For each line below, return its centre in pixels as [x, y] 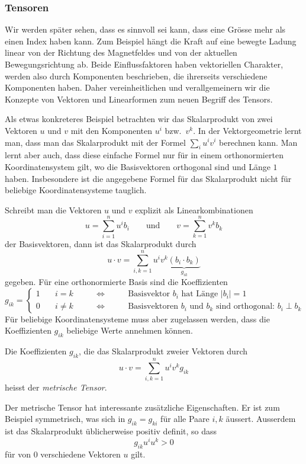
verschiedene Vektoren [80, 454]
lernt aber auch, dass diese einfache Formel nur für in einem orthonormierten [144, 155]
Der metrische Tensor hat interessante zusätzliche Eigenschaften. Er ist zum [142, 407]
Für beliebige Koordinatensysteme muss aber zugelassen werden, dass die [137, 319]
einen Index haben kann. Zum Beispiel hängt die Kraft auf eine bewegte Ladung [151, 41]
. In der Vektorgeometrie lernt [247, 130]
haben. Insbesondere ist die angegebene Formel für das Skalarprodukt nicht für [148, 178]
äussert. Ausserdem [261, 419]
